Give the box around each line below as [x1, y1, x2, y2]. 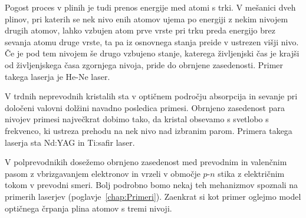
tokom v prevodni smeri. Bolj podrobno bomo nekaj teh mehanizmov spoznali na [5, 179, 298, 191]
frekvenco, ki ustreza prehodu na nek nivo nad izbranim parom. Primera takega [5, 124, 292, 136]
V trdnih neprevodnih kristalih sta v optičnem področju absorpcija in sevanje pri [5, 90, 298, 102]
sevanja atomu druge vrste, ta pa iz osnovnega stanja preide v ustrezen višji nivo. [5, 35, 299, 48]
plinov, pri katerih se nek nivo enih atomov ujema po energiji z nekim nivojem [5, 12, 288, 25]
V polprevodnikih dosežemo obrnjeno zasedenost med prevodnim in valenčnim [5, 156, 287, 168]
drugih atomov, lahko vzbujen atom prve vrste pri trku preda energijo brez [5, 24, 275, 36]
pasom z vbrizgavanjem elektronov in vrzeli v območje [5, 167, 200, 179]
